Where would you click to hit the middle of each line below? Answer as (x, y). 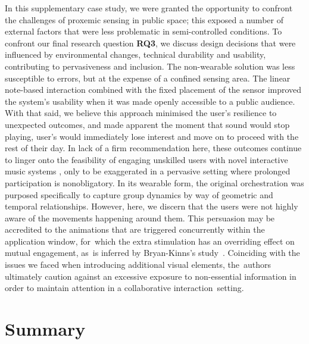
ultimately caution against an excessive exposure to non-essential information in (151, 276)
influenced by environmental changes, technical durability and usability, (135, 54)
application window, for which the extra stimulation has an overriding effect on (150, 241)
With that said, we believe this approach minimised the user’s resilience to (141, 113)
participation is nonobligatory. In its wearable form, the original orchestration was (154, 182)
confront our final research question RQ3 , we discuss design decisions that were (150, 43)
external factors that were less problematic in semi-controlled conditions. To (143, 31)
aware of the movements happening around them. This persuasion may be (140, 218)
